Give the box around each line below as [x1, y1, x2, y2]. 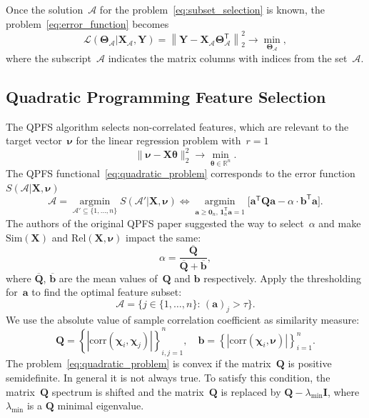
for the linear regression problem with [76, 133, 241, 148]
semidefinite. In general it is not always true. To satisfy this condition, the [6, 369, 330, 384]
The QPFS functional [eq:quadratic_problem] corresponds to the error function [6, 166, 355, 181]
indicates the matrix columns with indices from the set [108, 50, 348, 65]
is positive [288, 356, 332, 371]
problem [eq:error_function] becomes [6, 16, 169, 31]
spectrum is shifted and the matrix [51, 384, 204, 399]
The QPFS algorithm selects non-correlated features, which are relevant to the [6, 119, 349, 134]
